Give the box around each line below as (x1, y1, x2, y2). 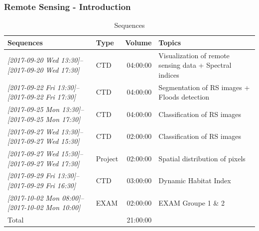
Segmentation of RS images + (158, 82, 250, 92)
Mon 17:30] (45, 114, 81, 124)
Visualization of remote (158, 50, 230, 60)
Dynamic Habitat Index (158, 175, 231, 186)
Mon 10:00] (45, 202, 81, 213)
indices (158, 69, 179, 80)
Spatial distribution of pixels (158, 153, 246, 163)
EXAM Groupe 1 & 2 (158, 197, 225, 208)
